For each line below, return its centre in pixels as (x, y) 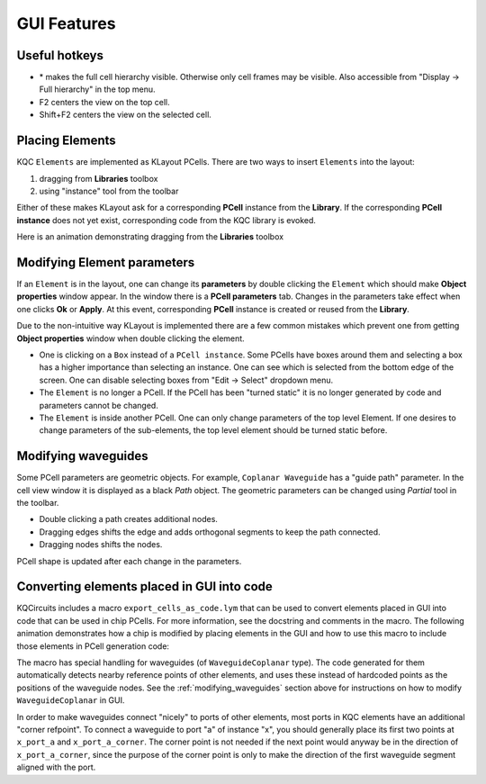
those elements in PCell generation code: (93, 646)
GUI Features (66, 23)
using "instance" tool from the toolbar (109, 191)
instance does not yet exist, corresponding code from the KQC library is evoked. (166, 220)
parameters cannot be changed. (99, 405)
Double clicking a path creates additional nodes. (128, 519)
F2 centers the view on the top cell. (104, 102)
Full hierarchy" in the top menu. (98, 89)
